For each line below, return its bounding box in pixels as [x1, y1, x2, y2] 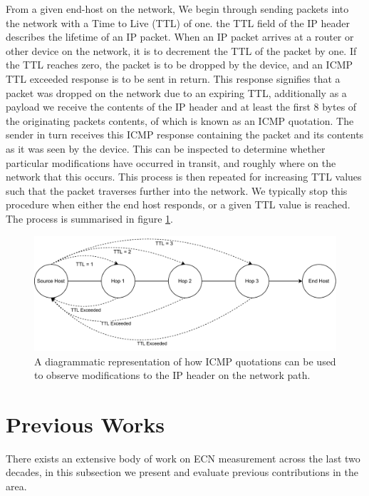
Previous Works [6, 409, 165, 438]
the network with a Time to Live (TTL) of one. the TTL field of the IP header [6, 15, 350, 30]
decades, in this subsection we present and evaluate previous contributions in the [6, 465, 358, 480]
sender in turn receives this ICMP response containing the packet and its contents [6, 127, 364, 142]
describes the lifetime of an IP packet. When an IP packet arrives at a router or [6, 29, 354, 44]
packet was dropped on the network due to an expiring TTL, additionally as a [6, 85, 347, 100]
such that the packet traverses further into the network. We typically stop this [6, 183, 348, 198]
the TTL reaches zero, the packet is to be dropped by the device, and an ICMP [6, 57, 353, 72]
